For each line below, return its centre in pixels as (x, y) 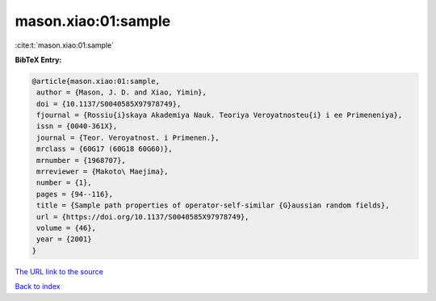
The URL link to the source (59, 271)
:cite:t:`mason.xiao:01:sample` (65, 45)
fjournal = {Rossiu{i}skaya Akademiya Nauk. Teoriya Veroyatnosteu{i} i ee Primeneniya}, (220, 115)
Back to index (38, 286)
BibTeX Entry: (38, 60)
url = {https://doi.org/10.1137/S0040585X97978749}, (143, 217)
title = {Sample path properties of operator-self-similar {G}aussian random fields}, (213, 205)
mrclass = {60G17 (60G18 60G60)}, (105, 149)
